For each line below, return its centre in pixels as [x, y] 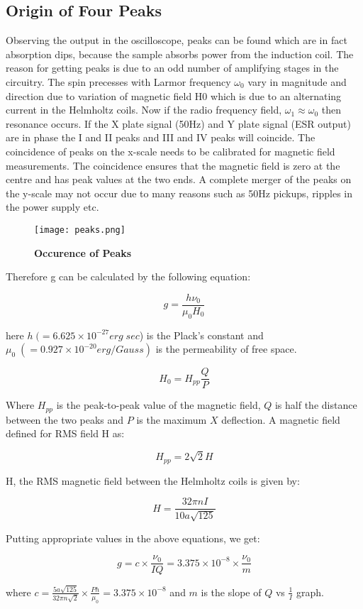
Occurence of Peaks [83, 252]
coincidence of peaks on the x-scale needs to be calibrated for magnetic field [171, 151]
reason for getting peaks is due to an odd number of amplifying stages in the [172, 68]
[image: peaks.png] [80, 230]
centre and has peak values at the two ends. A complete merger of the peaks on [179, 179]
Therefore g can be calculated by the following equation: [128, 276]
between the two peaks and [65, 419]
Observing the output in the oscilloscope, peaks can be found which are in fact [177, 40]
